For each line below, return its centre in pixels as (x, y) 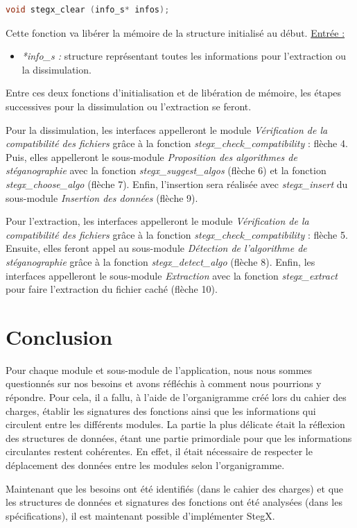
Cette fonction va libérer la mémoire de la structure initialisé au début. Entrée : (175, 32)
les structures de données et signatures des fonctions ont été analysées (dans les (174, 502)
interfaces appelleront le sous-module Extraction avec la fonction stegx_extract (172, 275)
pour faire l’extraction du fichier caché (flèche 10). (112, 289)
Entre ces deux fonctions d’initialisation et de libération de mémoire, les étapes (174, 93)
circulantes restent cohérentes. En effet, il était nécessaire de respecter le (159, 451)
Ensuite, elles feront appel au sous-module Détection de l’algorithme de (156, 248)
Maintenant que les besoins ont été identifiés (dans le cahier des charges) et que (175, 488)
